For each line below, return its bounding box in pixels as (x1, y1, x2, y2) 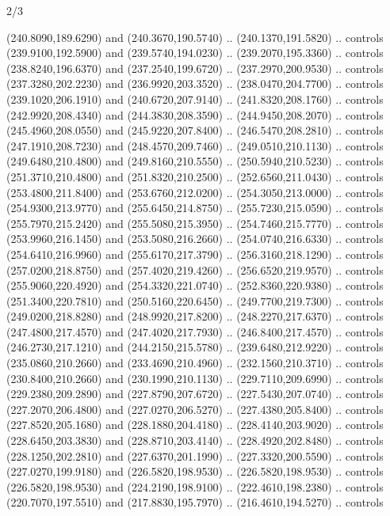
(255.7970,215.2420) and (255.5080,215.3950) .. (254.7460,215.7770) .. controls (6, 214, 384, 231)
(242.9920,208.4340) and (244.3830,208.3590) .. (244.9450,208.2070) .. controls (6, 106, 384, 123)
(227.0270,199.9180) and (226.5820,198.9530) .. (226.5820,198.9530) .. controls (6, 463, 384, 480)
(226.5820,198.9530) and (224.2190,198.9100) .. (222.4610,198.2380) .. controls (6, 478, 384, 495)
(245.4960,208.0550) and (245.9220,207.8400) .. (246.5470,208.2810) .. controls (6, 122, 384, 138)
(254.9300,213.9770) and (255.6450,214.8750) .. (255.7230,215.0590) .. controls (6, 199, 384, 216)
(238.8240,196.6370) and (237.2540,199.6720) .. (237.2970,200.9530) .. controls (6, 59, 384, 76)
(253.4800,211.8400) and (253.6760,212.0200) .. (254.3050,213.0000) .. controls (6, 184, 384, 200)
